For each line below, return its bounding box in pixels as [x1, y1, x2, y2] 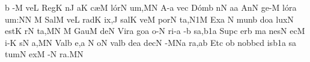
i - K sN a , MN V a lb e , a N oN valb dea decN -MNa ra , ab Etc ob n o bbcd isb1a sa [5, 36, 297, 48]
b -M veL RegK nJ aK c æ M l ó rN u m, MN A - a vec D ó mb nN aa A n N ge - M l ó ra [5, 1, 297, 13]
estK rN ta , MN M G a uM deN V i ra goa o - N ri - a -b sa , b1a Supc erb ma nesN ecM [5, 24, 305, 37]
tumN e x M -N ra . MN [5, 48, 84, 60]
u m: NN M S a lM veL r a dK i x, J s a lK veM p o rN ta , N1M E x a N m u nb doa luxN [5, 13, 294, 25]
